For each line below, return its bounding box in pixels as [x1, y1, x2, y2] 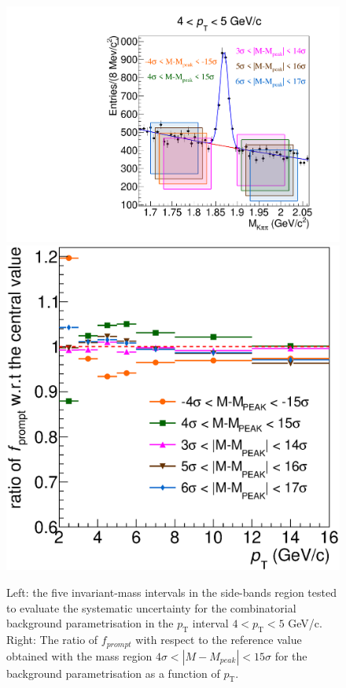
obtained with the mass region [6, 647, 153, 664]
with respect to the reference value [135, 631, 302, 648]
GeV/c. [288, 615, 322, 631]
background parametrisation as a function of [6, 664, 220, 681]
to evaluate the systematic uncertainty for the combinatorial [6, 599, 296, 616]
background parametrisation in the [6, 615, 174, 631]
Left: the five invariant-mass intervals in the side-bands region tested [6, 584, 337, 601]
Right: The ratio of [6, 631, 98, 648]
